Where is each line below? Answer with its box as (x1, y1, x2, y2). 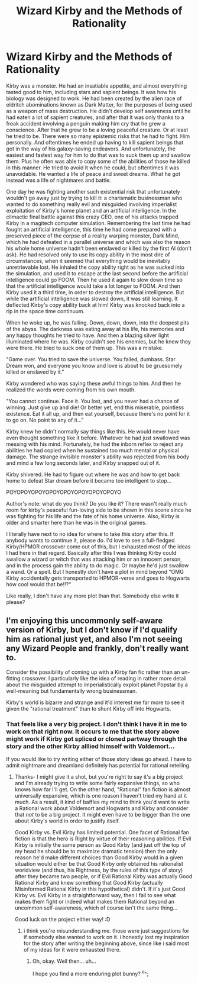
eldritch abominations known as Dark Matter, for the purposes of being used (6, 101, 192, 108)
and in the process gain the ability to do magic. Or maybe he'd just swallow (6, 561, 189, 569)
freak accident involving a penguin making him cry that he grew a (6, 120, 165, 127)
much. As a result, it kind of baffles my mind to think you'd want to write (14, 798, 190, 806)
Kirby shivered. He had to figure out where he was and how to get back (6, 471, 180, 478)
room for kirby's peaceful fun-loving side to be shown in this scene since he (6, 506, 192, 513)
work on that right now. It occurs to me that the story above (6, 727, 180, 735)
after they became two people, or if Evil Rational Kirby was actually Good (14, 873, 193, 880)
